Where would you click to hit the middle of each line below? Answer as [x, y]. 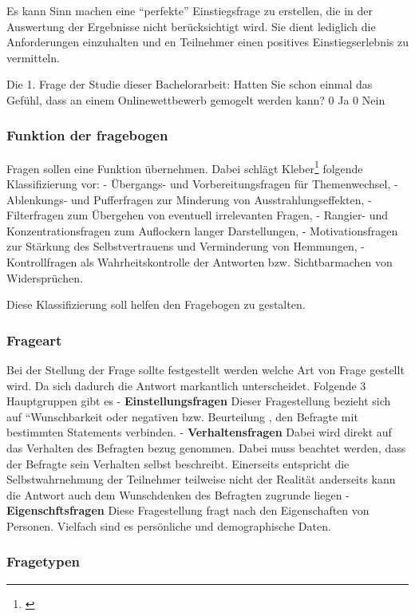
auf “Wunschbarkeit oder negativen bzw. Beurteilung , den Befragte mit [182, 416]
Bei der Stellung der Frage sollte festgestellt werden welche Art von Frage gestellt [206, 369]
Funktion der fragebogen [87, 135]
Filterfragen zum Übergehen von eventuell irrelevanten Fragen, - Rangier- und [198, 215]
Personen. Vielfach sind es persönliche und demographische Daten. [169, 525]
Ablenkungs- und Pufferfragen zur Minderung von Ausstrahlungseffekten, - [189, 199]
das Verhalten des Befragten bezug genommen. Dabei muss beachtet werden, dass [206, 447]
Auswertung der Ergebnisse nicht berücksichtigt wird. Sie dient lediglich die [191, 26]
